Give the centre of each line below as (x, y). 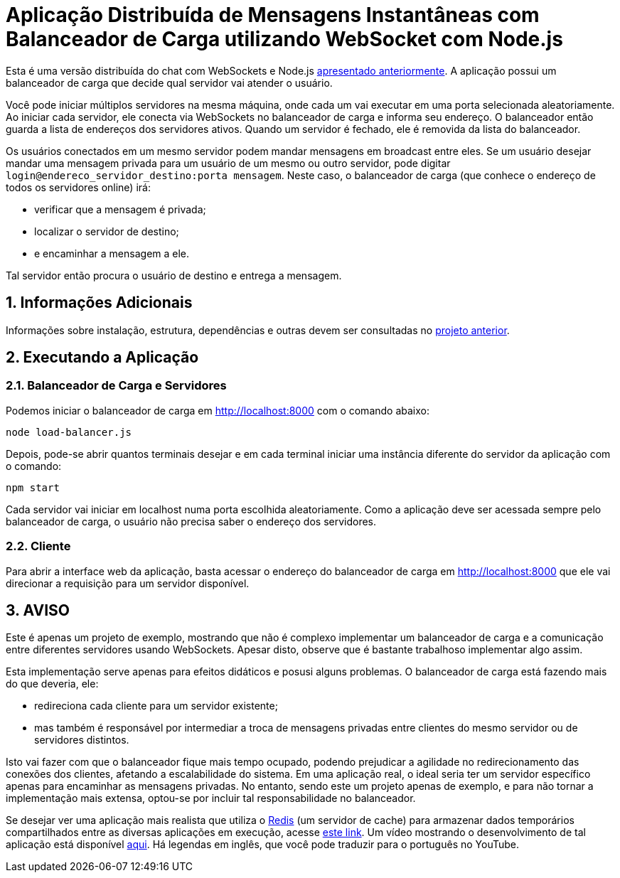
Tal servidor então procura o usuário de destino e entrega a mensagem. (174, 275)
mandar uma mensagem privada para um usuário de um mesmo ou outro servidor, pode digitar (228, 163)
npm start (33, 487)
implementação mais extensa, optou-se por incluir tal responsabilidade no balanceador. (211, 798)
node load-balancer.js (69, 432)
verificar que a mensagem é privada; (120, 209)
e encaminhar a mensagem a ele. (112, 253)
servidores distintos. (82, 740)
